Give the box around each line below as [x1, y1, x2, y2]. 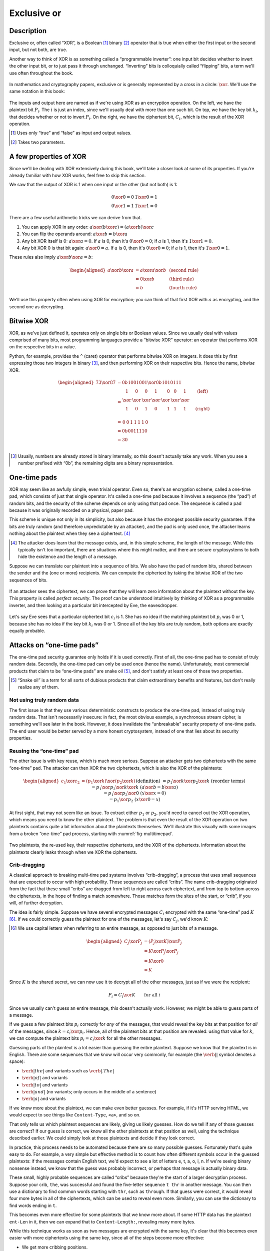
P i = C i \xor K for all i [108, 992, 161, 999]
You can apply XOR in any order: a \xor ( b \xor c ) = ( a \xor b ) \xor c [21, 224, 154, 230]
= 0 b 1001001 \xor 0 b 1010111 [117, 379, 182, 385]
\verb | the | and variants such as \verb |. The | [21, 1067, 114, 1073]
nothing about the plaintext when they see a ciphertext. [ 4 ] [9, 530, 130, 536]
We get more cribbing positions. [21, 1244, 88, 1250]
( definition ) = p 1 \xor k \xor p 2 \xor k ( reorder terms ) [135, 778, 246, 785]
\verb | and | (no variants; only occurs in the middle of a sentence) [21, 1088, 157, 1094]
